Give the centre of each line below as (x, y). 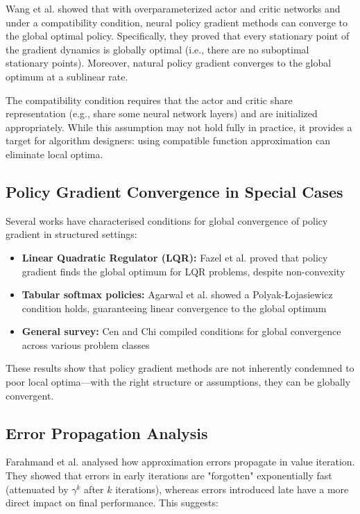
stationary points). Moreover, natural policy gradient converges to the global (169, 63)
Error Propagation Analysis (107, 432)
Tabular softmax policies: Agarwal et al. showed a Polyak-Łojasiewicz (177, 294)
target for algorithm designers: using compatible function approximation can (168, 140)
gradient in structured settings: (71, 234)
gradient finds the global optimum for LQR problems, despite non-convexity (183, 271)
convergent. (30, 395)
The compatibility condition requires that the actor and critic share (149, 100)
